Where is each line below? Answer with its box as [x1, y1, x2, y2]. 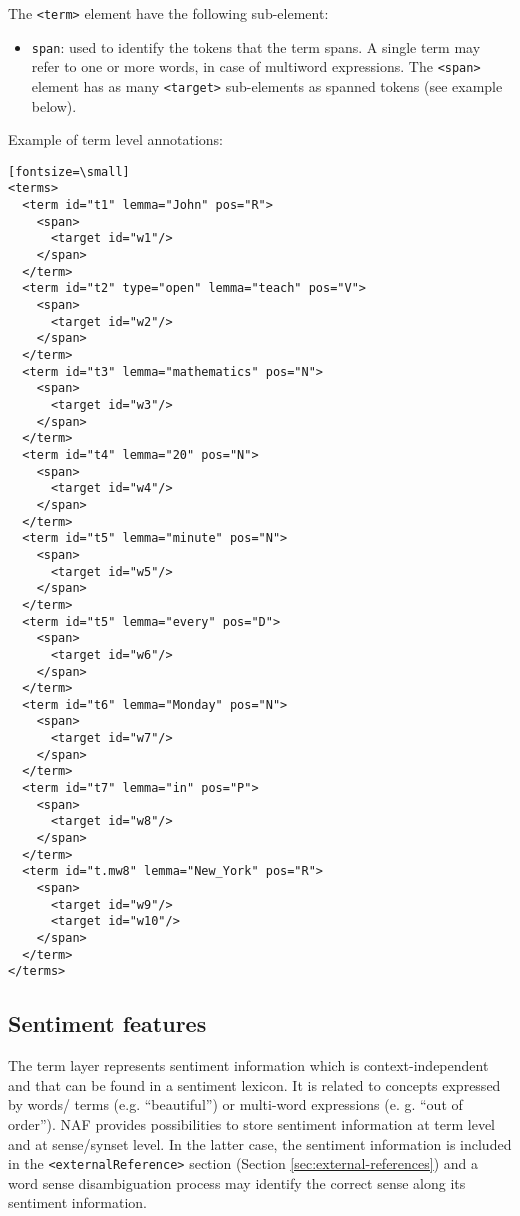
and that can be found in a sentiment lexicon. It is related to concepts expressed [8, 1074, 501, 1095]
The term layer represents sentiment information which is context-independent [8, 1055, 489, 1076]
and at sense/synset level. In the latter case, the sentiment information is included [8, 1133, 512, 1154]
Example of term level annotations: [8, 129, 223, 150]
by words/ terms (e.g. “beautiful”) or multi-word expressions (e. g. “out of [8, 1094, 463, 1115]
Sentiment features [8, 1008, 207, 1039]
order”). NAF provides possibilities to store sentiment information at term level [8, 1113, 495, 1134]
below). [31, 95, 77, 116]
